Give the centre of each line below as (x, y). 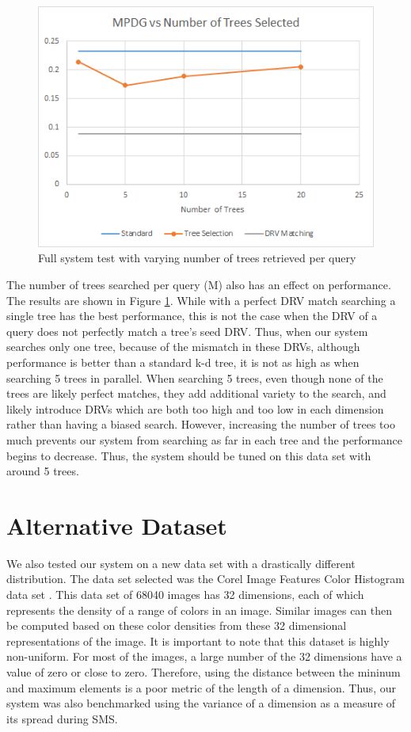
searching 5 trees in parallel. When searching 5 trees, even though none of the (195, 377)
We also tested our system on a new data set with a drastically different (181, 563)
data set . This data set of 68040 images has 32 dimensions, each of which (185, 595)
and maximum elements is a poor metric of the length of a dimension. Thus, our (201, 687)
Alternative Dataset (117, 525)
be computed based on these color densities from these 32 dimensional (177, 625)
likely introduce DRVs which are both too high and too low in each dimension (195, 408)
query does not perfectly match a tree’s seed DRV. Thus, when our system (187, 331)
